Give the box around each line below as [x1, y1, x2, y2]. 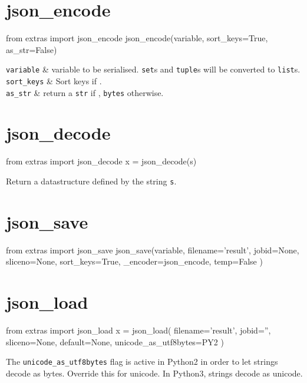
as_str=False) [6, 43, 57, 55]
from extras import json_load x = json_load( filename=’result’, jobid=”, [6, 324, 271, 336]
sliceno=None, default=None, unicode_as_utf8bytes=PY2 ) [6, 335, 224, 348]
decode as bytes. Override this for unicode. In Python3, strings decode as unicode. [6, 367, 303, 379]
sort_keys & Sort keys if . [6, 74, 102, 87]
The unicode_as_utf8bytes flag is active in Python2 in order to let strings [6, 355, 278, 368]
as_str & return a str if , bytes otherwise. [6, 86, 164, 98]
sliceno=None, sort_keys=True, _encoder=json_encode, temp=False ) [6, 255, 263, 268]
